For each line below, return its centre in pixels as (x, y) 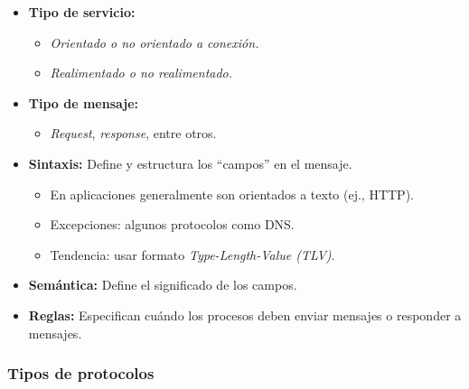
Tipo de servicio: (82, 12)
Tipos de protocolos (81, 373)
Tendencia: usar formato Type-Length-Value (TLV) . (192, 254)
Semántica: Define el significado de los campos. (163, 285)
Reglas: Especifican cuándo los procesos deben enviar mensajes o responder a (245, 315)
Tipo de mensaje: (84, 102)
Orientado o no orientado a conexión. (155, 42)
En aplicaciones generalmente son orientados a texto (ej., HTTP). (232, 194)
